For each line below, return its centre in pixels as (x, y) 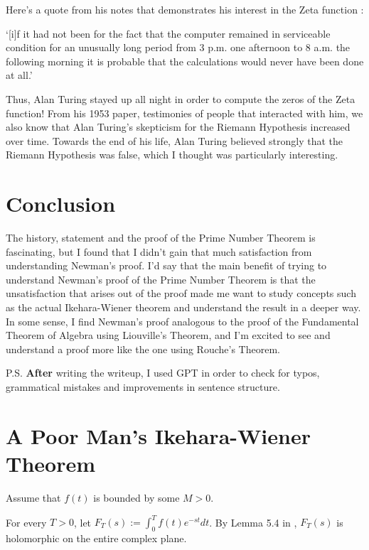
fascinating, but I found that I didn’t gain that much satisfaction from (159, 251)
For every (26, 522)
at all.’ (19, 75)
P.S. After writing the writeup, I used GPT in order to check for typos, (163, 373)
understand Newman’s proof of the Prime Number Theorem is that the (161, 279)
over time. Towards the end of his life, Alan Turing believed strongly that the (175, 140)
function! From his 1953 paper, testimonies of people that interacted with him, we (184, 113)
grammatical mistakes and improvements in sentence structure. (143, 387)
